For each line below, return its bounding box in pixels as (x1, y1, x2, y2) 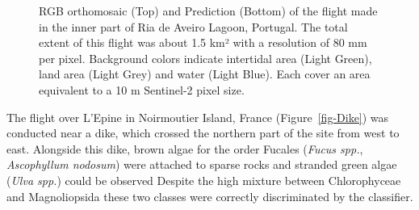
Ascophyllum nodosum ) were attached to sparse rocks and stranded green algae (6, 156, 397, 173)
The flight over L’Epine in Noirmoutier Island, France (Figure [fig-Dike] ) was (6, 108, 389, 125)
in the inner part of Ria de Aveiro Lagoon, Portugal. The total (39, 18, 348, 35)
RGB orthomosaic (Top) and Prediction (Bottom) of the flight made (39, 2, 378, 19)
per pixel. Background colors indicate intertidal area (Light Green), (39, 49, 372, 66)
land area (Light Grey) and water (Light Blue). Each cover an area (39, 65, 371, 82)
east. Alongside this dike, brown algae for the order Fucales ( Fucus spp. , (6, 140, 363, 157)
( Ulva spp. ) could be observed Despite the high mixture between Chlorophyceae (6, 171, 401, 188)
